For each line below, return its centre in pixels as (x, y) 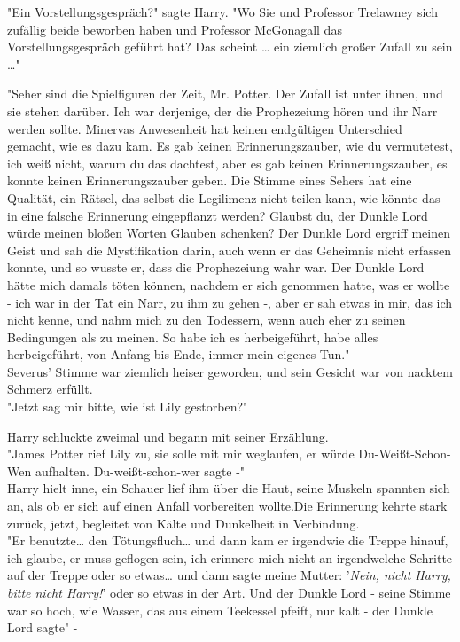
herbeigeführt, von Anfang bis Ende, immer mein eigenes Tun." (179, 354)
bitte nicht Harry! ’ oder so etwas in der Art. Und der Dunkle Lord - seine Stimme (229, 592)
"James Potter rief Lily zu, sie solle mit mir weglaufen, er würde (181, 454)
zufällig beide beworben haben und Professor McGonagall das (175, 29)
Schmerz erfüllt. (50, 389)
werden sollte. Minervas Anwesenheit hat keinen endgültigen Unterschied (205, 128)
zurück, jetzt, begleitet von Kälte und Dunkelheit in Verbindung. (183, 523)
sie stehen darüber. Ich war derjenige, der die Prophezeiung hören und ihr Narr (222, 110)
